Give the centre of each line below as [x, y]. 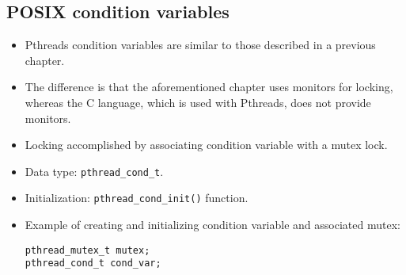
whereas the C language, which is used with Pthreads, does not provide [198, 102]
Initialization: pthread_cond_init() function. [137, 198]
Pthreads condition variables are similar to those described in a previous [200, 45]
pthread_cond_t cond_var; [93, 264]
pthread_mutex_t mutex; [87, 250]
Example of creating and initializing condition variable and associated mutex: [212, 225]
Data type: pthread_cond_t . [94, 171]
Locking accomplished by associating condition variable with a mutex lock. [206, 145]
